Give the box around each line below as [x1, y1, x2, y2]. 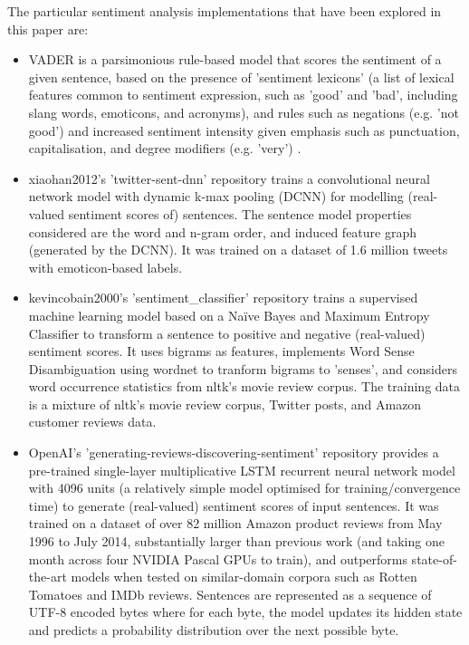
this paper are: [7, 19, 89, 38]
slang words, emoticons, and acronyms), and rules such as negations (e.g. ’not [28, 102, 459, 121]
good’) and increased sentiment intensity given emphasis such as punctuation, [28, 120, 460, 140]
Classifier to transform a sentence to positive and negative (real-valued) [28, 323, 426, 342]
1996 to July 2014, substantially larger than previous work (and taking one [28, 532, 445, 551]
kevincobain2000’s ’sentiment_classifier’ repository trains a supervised [28, 288, 418, 307]
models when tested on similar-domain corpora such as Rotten [71, 567, 417, 586]
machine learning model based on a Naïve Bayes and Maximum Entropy [28, 305, 430, 324]
